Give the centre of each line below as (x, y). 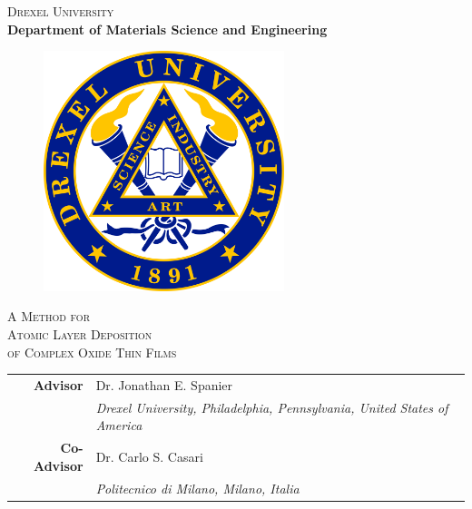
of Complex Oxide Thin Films (92, 352)
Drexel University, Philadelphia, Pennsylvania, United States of (272, 407)
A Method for (49, 316)
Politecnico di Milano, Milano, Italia (197, 488)
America (119, 425)
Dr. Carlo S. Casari (149, 456)
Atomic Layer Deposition (80, 333)
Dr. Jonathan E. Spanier (164, 384)
